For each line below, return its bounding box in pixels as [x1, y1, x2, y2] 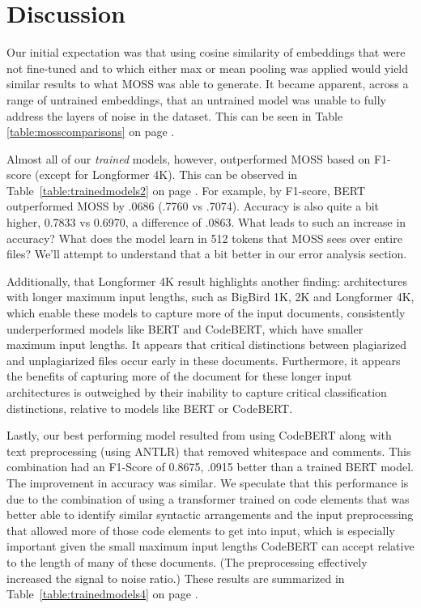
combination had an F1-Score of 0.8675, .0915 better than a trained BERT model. [6, 458, 414, 475]
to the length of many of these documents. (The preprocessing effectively [6, 553, 368, 570]
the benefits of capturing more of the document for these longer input [6, 368, 352, 385]
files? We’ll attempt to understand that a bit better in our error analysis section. [6, 245, 407, 262]
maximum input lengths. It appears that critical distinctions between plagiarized [6, 336, 406, 353]
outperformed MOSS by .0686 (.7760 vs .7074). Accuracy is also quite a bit [6, 198, 380, 215]
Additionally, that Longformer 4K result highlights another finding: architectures [6, 272, 408, 289]
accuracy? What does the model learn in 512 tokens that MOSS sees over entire [6, 229, 402, 246]
